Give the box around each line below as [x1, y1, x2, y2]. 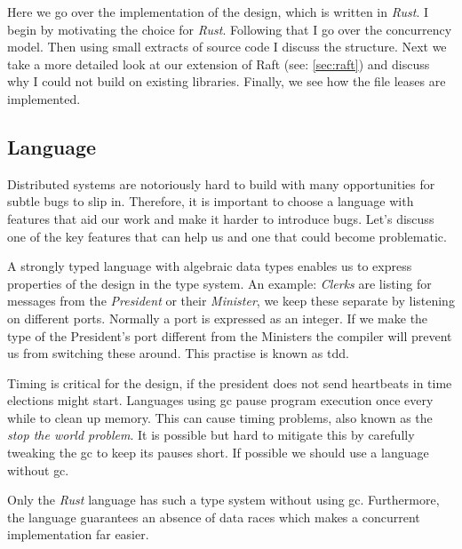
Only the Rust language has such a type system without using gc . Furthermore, [7, 490, 440, 509]
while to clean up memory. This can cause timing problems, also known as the [7, 408, 433, 426]
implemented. [7, 89, 81, 107]
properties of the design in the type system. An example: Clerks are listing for [7, 274, 432, 292]
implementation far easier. [7, 525, 149, 544]
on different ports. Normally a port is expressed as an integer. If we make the [7, 308, 428, 327]
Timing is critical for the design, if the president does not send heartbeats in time [7, 373, 452, 392]
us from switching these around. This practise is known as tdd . [7, 344, 349, 362]
